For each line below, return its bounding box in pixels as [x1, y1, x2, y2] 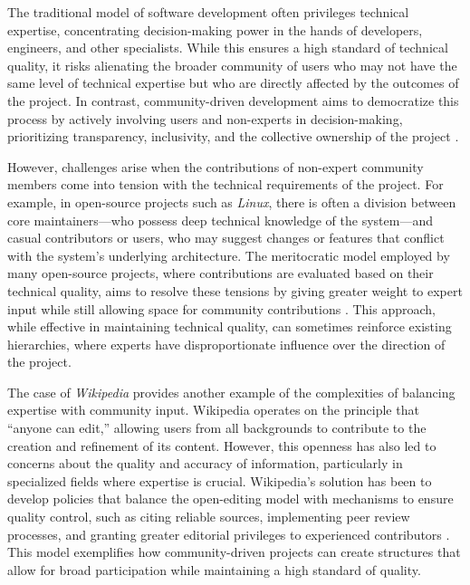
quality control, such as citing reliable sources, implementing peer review [7, 507, 410, 526]
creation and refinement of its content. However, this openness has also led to [7, 436, 436, 455]
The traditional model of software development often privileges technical [7, 3, 409, 21]
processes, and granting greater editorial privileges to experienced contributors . [7, 524, 450, 543]
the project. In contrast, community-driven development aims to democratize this [7, 91, 459, 110]
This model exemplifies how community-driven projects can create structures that [7, 542, 461, 561]
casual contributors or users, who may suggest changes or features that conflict [7, 228, 445, 247]
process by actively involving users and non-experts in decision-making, [7, 109, 403, 128]
